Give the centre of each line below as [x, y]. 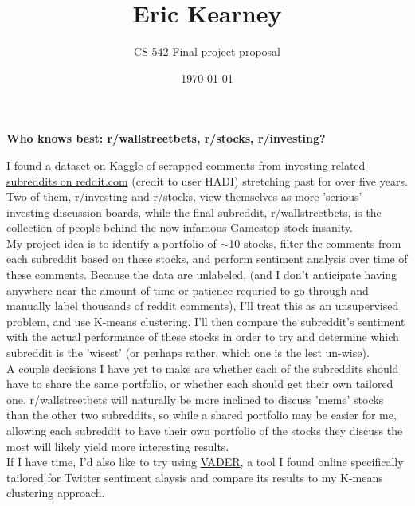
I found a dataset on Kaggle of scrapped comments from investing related [186, 165]
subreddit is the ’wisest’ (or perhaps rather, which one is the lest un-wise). [188, 353]
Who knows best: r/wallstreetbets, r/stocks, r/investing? [166, 138]
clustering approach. [56, 493]
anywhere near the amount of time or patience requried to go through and [188, 290]
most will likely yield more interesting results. [118, 446]
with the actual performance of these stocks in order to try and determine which [203, 337]
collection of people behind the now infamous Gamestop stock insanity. [180, 228]
